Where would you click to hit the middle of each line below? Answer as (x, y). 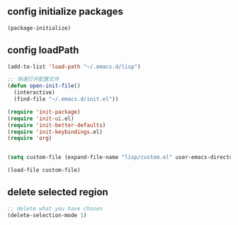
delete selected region (58, 192)
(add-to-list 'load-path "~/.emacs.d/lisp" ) (74, 67)
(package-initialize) (39, 28)
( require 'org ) (30, 138)
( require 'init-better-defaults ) (57, 125)
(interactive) (34, 93)
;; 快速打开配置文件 (33, 79)
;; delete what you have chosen (55, 209)
